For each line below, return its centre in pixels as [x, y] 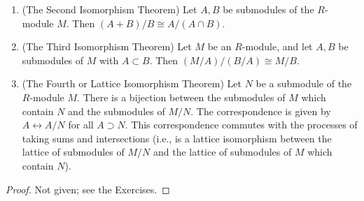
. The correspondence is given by [261, 111]
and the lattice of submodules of [222, 152]
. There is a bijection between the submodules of [181, 97]
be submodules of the [268, 9]
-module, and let [277, 46]
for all [81, 125]
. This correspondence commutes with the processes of [241, 125]
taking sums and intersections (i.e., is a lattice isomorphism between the [177, 138]
